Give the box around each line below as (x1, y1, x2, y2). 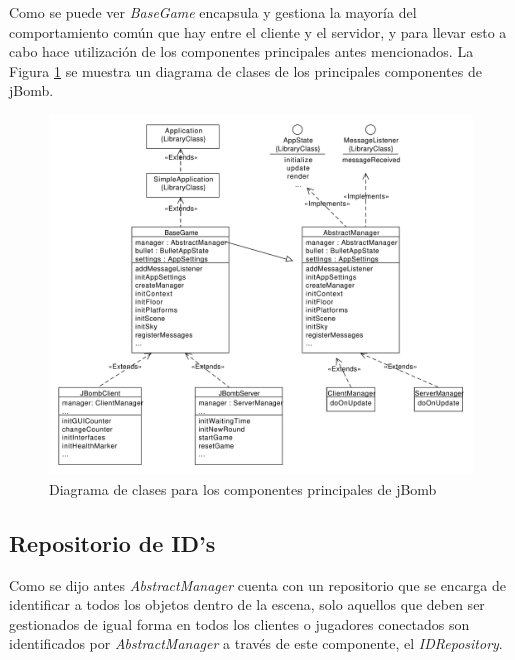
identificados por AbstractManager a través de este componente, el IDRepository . (9, 633, 503, 654)
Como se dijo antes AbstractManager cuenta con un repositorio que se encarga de (9, 574, 507, 595)
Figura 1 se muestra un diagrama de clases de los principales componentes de (9, 60, 482, 81)
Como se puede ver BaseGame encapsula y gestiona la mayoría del (9, 2, 417, 22)
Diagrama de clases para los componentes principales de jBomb (49, 478, 437, 499)
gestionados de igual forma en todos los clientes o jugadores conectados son (9, 613, 470, 634)
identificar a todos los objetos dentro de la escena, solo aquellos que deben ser (9, 594, 485, 615)
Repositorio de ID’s (9, 527, 216, 558)
